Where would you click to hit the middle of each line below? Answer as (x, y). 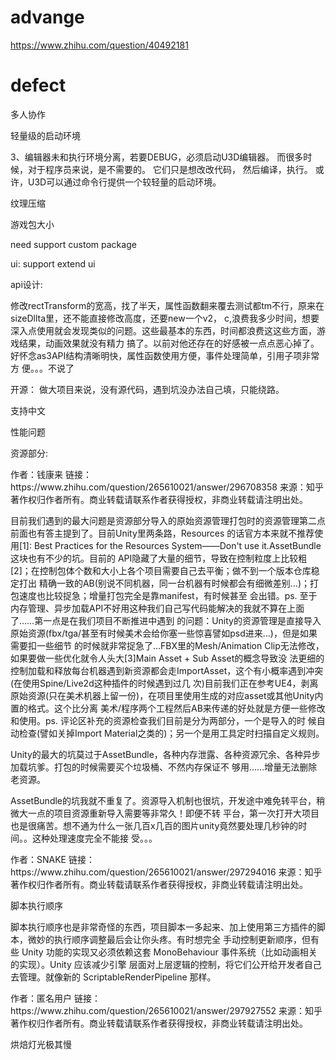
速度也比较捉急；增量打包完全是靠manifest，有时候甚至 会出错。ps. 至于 (168, 595)
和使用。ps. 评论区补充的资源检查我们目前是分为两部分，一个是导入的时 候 (163, 720)
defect (38, 85)
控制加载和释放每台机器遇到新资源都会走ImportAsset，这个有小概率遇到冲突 (167, 670)
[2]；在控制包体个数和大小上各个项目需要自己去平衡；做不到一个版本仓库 (161, 570)
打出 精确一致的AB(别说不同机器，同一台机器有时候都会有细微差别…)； (164, 583)
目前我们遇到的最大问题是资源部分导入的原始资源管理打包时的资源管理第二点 (168, 520)
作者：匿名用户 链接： (55, 998)
